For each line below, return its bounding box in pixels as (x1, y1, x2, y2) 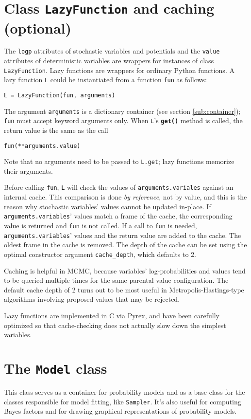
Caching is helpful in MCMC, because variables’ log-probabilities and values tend (4, 265, 246, 275)
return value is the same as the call (4, 125, 108, 135)
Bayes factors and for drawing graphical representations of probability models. (4, 406, 237, 416)
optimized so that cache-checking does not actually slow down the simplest (4, 320, 226, 330)
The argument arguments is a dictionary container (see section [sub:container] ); (4, 106, 241, 116)
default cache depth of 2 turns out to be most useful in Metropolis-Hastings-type (4, 284, 244, 294)
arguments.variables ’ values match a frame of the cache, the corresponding (4, 211, 233, 221)
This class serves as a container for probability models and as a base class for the (4, 386, 245, 397)
